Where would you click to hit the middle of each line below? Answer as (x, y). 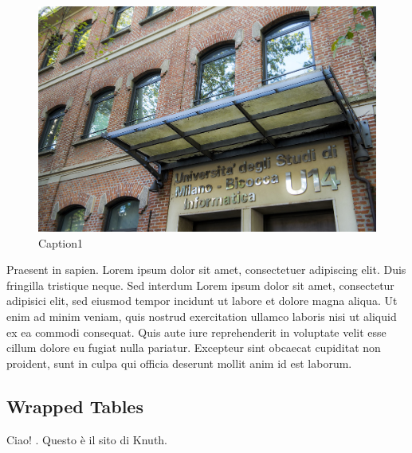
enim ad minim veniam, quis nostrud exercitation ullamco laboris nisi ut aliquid (202, 316)
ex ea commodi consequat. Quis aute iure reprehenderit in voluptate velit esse (196, 332)
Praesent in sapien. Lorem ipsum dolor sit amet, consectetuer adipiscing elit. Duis (206, 269)
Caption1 (61, 242)
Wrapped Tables (75, 406)
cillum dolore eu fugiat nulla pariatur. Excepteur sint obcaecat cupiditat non (194, 348)
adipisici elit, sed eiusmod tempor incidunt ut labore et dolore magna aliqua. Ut (202, 301)
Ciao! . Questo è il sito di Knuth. (87, 439)
